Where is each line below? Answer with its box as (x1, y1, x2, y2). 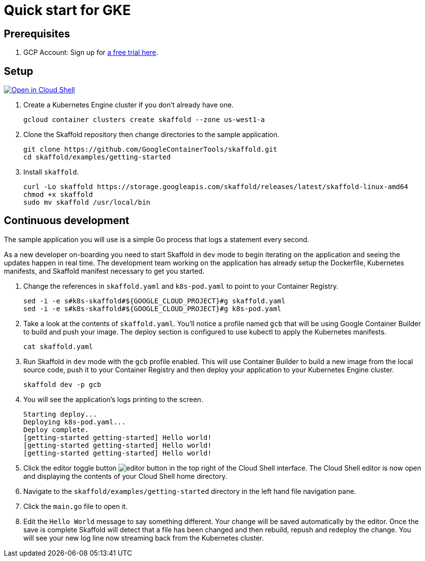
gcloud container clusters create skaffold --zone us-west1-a (23, 116, 265, 124)
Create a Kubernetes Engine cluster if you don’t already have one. (23, 101, 234, 109)
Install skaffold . (23, 168, 79, 176)
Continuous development (4, 214, 130, 227)
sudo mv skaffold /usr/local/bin (23, 198, 151, 207)
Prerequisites (4, 27, 70, 40)
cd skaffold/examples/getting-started (23, 153, 171, 161)
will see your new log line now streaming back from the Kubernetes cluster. (23, 533, 264, 542)
